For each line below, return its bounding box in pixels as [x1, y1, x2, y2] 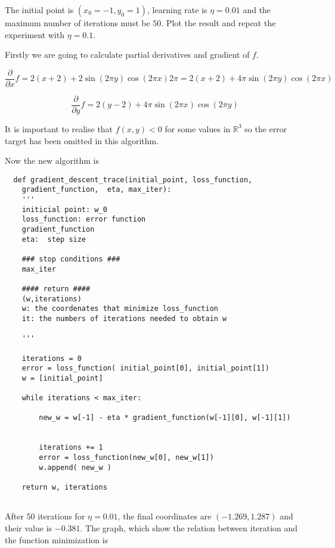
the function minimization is [5, 533, 108, 546]
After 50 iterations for [5, 510, 85, 522]
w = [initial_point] [21, 373, 103, 382]
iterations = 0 [21, 354, 82, 363]
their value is [5, 521, 52, 534]
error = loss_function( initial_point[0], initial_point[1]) [21, 364, 269, 373]
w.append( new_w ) [39, 463, 111, 472]
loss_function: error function [21, 215, 146, 224]
